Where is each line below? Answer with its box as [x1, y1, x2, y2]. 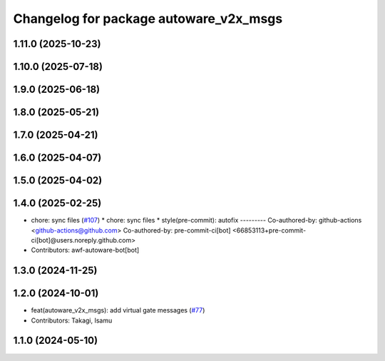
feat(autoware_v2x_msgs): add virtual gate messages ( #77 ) [31, 306, 205, 315]
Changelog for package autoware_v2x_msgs [13, 11, 283, 26]
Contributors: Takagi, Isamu [31, 316, 113, 325]
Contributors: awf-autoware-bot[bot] [31, 246, 140, 255]
